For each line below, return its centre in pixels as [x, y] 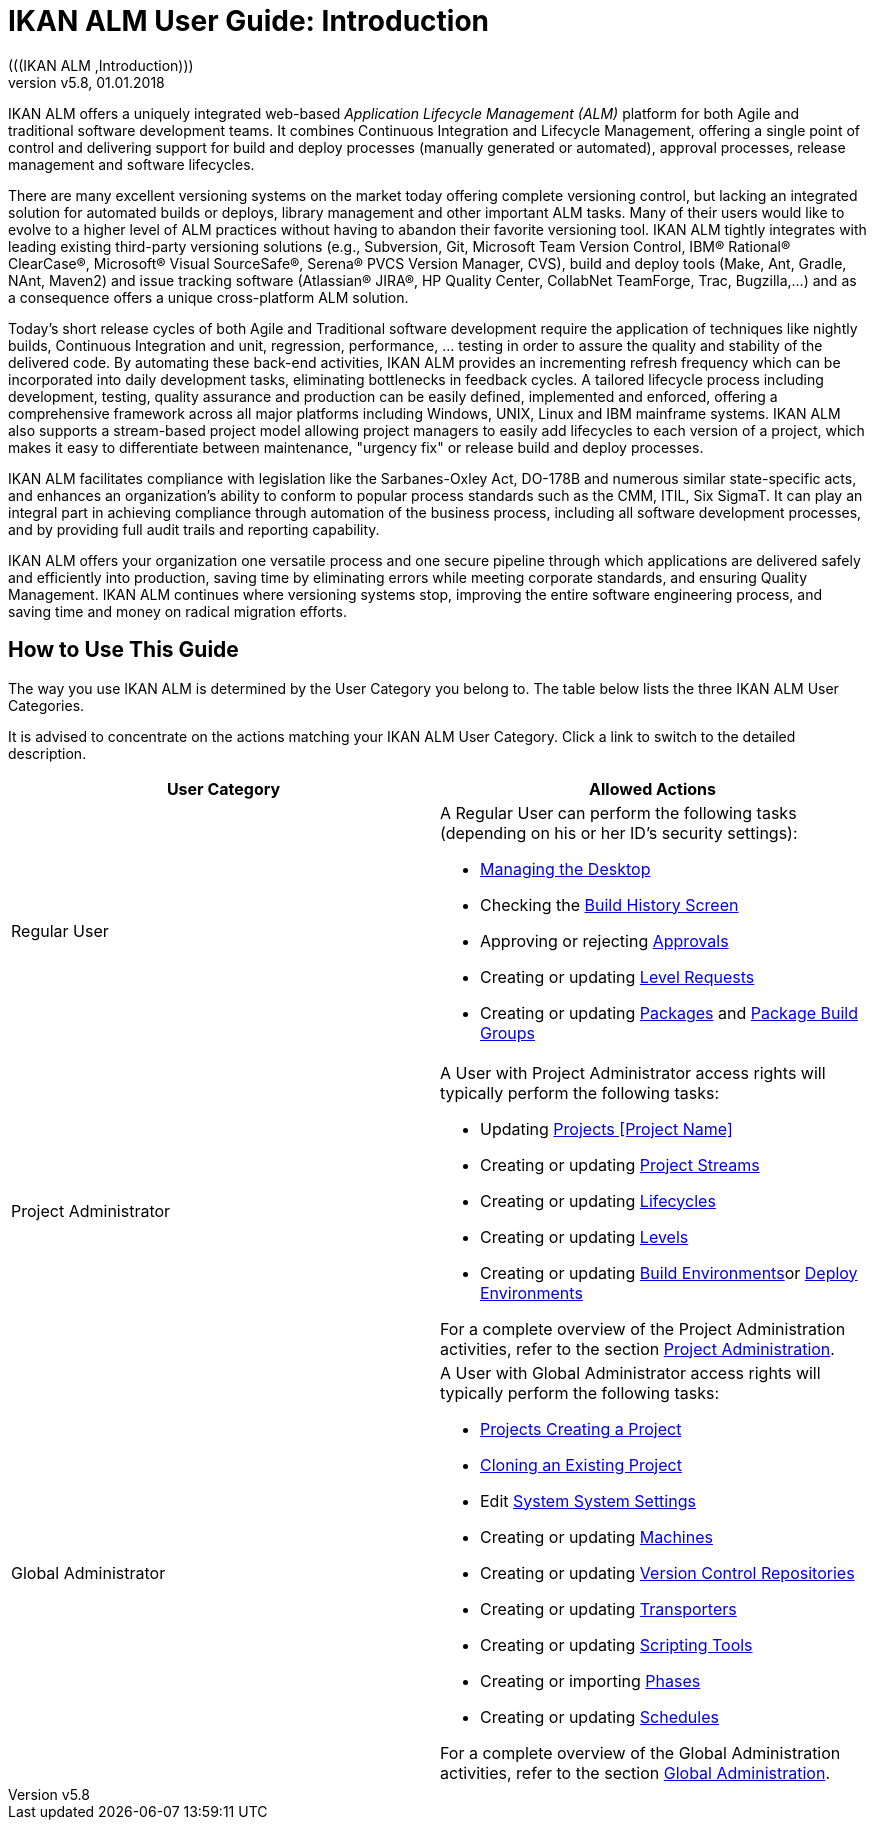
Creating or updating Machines [596, 1536]
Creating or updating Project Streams [620, 1164]
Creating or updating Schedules [599, 1716]
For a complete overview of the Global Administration [640, 1752]
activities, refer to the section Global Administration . [635, 1772]
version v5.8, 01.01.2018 [86, 82]
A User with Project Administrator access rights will [633, 1072]
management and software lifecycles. [131, 164]
